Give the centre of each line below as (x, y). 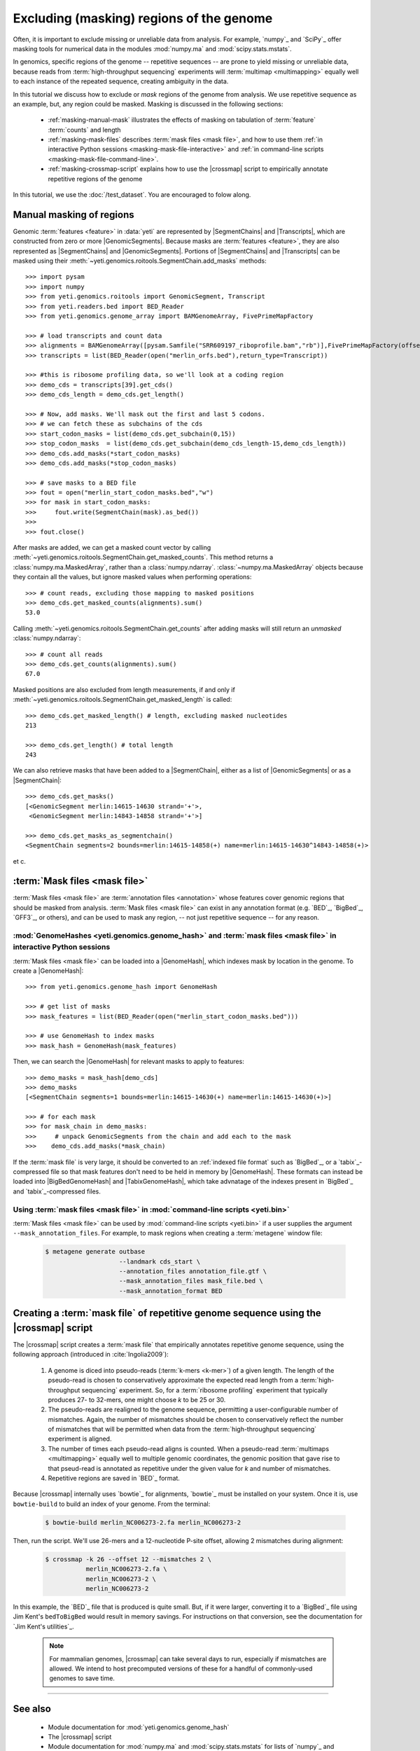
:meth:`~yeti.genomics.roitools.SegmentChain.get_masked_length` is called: (122, 700)
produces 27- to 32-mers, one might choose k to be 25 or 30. (137, 1399)
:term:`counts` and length (85, 130)
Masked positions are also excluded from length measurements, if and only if (124, 689)
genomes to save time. (82, 1678)
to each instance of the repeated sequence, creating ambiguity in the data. (121, 81)
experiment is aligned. (80, 1439)
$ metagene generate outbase (95, 1252)
